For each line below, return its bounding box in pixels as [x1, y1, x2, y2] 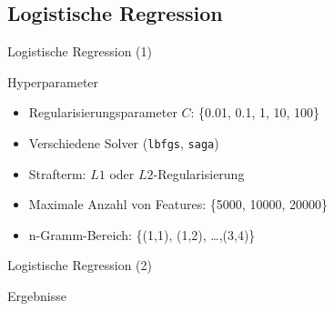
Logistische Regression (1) [7, 42, 152, 61]
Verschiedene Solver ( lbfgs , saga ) [28, 133, 219, 152]
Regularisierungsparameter [28, 103, 177, 122]
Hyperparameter [7, 72, 99, 91]
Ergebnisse [7, 286, 66, 306]
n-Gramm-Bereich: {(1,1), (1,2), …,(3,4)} [28, 225, 256, 244]
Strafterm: [28, 164, 86, 183]
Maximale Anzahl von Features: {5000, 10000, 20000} [28, 195, 328, 214]
